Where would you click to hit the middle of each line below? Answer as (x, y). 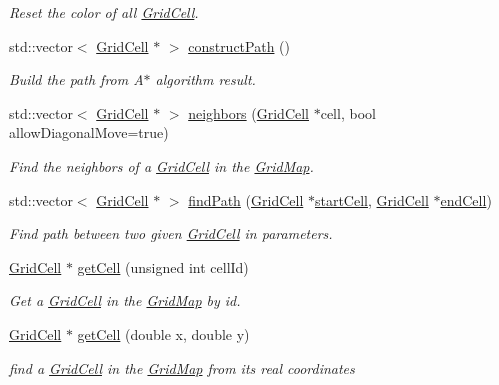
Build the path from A (76, 79)
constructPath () (239, 45)
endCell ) (466, 199)
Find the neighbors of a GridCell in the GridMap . (161, 165)
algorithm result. (205, 79)
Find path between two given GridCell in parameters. (171, 233)
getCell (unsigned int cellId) (163, 266)
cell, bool (348, 112)
